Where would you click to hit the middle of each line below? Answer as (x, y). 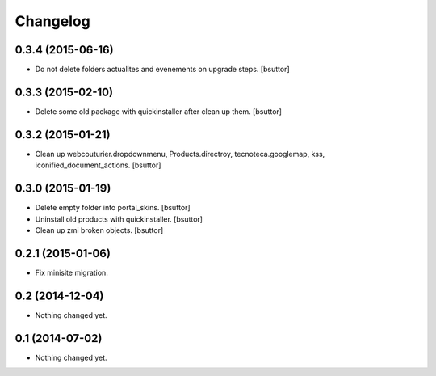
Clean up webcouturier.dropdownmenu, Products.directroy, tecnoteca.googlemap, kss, (180, 154)
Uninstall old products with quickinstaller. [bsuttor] (119, 219)
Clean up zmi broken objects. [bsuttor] (99, 230)
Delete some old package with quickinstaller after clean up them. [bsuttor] (159, 111)
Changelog (52, 21)
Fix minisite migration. (71, 272)
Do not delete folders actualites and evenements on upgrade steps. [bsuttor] (162, 70)
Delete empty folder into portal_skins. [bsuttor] (113, 208)
